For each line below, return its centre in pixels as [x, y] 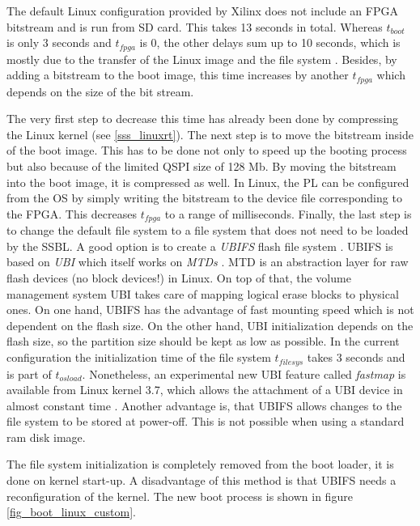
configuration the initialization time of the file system [139, 357]
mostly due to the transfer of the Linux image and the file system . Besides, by [202, 59]
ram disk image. [46, 437]
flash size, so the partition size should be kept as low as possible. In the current [203, 341]
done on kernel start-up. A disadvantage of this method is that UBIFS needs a [202, 480]
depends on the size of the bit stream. [100, 91]
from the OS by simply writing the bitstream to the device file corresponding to [204, 198]
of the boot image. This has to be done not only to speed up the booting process [207, 150]
